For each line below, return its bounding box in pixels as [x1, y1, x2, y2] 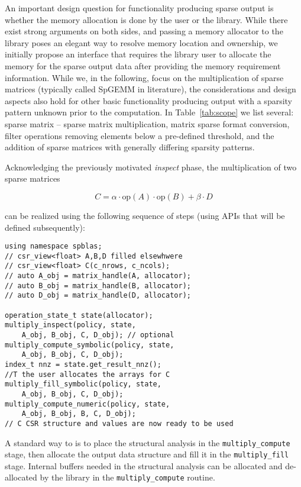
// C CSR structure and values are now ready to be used [5, 419, 234, 428]
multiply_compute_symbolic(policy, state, [5, 340, 174, 349]
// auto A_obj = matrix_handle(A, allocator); [5, 272, 191, 280]
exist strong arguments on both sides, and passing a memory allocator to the [5, 25, 283, 37]
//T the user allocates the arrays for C [5, 370, 170, 379]
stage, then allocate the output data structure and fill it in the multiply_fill [5, 448, 289, 460]
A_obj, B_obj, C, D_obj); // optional [21, 331, 174, 339]
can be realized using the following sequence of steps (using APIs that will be [5, 209, 285, 221]
